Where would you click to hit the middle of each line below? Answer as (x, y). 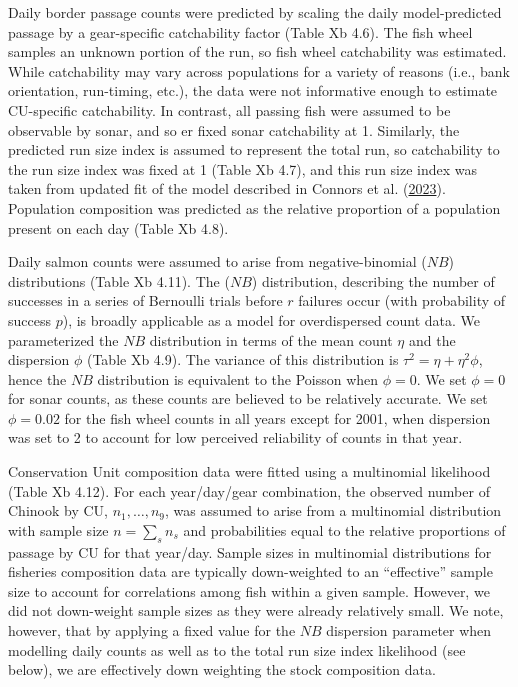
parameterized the (63, 339)
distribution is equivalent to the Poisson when (238, 378)
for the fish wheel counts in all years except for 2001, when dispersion (277, 417)
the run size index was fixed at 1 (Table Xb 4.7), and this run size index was (243, 168)
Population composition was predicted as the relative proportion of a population (254, 207)
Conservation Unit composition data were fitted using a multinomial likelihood (249, 471)
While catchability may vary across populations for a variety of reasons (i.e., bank (259, 70)
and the (432, 339)
